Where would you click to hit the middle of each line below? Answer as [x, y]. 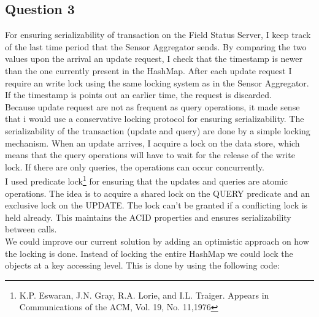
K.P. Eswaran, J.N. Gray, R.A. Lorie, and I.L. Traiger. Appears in [144, 295]
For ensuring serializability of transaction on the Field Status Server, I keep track [158, 35]
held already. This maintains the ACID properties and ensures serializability [148, 217]
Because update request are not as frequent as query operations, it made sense [152, 106]
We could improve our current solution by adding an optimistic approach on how [157, 241]
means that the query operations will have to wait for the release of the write [150, 155]
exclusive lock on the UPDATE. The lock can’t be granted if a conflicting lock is [156, 205]
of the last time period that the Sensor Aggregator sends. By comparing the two [156, 46]
